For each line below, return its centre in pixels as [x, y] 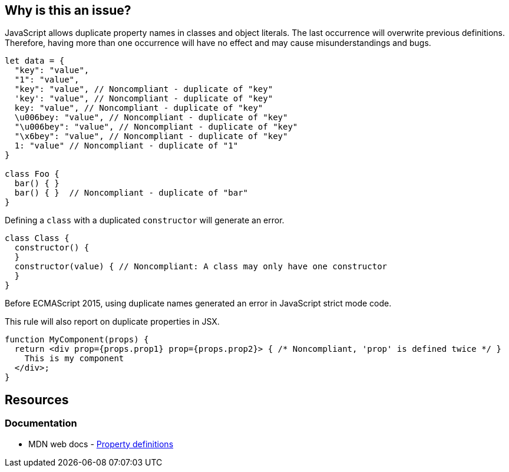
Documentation [41, 423]
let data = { [35, 61]
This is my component [74, 359]
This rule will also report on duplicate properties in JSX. [112, 322]
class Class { [37, 238]
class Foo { [32, 174]
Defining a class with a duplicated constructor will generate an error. [145, 220]
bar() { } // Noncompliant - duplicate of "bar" [131, 193]
